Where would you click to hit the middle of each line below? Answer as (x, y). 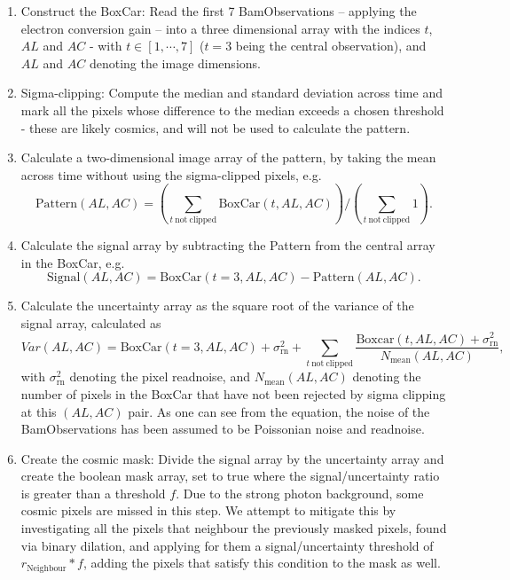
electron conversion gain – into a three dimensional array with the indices (220, 28)
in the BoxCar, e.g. (73, 262)
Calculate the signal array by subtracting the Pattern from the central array (228, 245)
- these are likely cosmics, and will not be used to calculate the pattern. (216, 127)
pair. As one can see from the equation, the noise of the (279, 411)
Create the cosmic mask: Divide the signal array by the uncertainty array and (232, 458)
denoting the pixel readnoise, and (160, 376)
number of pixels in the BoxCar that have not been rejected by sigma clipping (233, 393)
